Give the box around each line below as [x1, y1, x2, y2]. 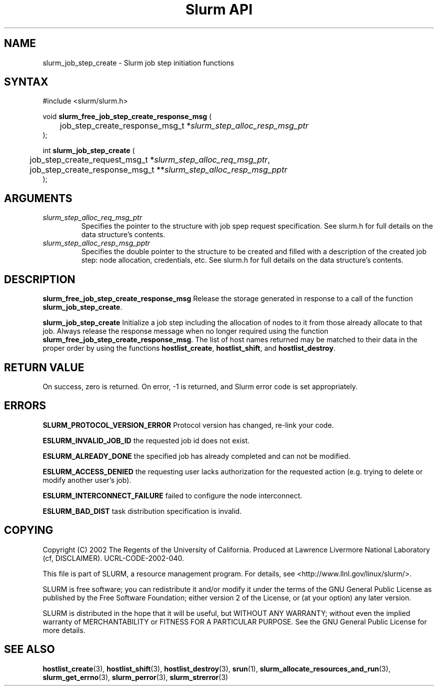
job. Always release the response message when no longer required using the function [42, 327, 328, 336]
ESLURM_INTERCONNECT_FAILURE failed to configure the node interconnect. [42, 491, 302, 500]
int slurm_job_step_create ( [42, 146, 135, 155]
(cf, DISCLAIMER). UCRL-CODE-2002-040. [42, 553, 184, 562]
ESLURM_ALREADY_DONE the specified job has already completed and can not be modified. [42, 451, 350, 460]
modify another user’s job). [42, 475, 131, 484]
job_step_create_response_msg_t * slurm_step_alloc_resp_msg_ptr [59, 121, 308, 131]
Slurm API [185, 1, 253, 18]
